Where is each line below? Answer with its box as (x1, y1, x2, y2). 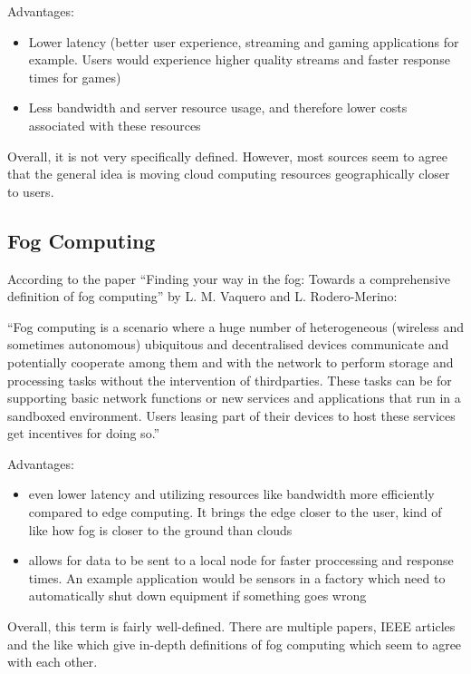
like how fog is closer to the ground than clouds (28, 520, 293, 539)
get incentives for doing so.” (7, 424, 160, 443)
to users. (7, 181, 54, 200)
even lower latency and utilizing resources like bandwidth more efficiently (28, 484, 435, 503)
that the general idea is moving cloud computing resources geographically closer (7, 164, 450, 183)
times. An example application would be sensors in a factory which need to (28, 568, 446, 587)
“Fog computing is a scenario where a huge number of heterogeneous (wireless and (7, 317, 464, 336)
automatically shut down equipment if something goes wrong (28, 586, 367, 605)
